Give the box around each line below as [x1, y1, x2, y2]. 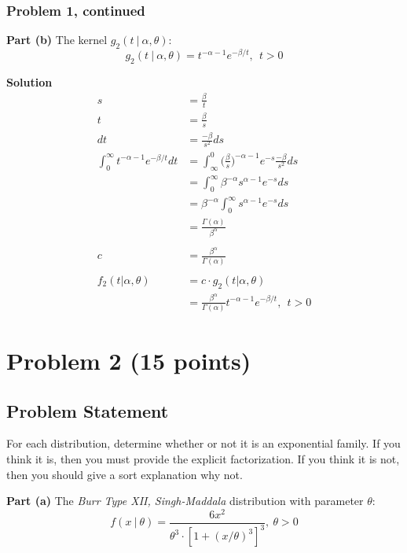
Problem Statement [6, 398, 169, 422]
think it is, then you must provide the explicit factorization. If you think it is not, [6, 451, 400, 467]
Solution [6, 73, 53, 90]
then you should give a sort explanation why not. [6, 466, 243, 482]
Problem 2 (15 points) [6, 345, 251, 377]
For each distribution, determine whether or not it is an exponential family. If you [6, 435, 401, 452]
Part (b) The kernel [6, 31, 108, 48]
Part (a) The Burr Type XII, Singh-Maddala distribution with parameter [6, 492, 364, 509]
